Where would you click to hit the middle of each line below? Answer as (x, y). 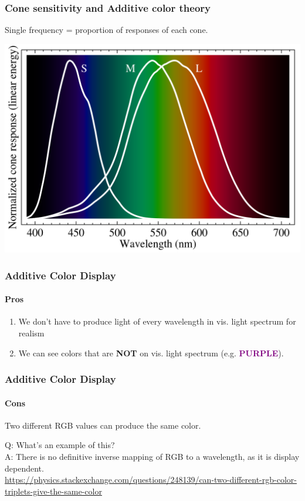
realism (31, 333)
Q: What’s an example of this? (60, 445)
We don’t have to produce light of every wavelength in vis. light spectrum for (157, 321)
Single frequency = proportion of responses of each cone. (106, 30)
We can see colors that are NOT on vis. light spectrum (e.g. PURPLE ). (151, 353)
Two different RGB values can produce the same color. (103, 425)
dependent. (24, 468)
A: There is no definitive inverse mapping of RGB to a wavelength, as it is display (152, 457)
